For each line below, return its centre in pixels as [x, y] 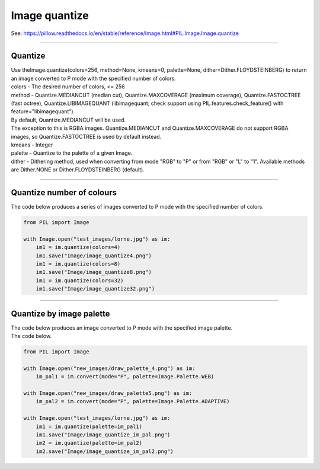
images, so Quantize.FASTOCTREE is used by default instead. [86, 136]
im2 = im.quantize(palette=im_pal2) [89, 443]
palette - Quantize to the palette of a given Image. [72, 153]
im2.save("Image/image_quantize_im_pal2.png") [105, 451]
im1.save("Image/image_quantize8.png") [94, 272]
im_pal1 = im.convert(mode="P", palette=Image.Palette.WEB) [125, 377]
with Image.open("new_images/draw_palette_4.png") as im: [109, 368]
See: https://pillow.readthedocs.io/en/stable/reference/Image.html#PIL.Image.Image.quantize [125, 33]
